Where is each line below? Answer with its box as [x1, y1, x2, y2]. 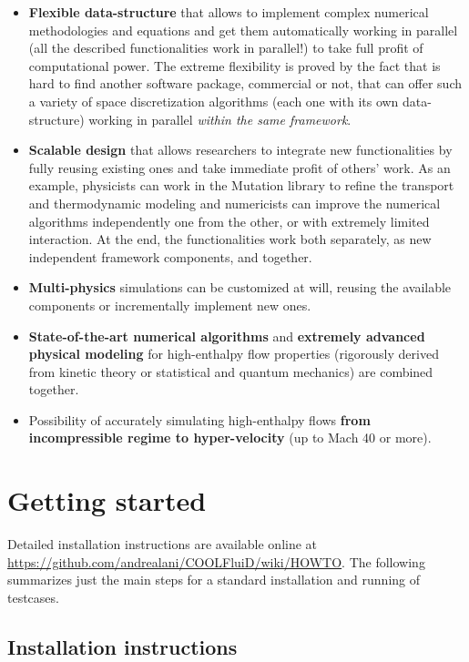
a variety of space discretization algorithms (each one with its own [28, 91, 399, 110]
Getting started [7, 482, 207, 519]
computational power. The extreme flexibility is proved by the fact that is [28, 56, 441, 75]
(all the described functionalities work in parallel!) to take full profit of [28, 38, 423, 57]
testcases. [7, 587, 59, 606]
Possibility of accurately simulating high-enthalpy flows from [28, 410, 371, 429]
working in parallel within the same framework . [88, 109, 352, 128]
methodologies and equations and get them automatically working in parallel [28, 20, 458, 39]
